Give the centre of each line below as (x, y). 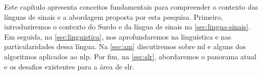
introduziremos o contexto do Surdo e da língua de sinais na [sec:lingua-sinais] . (127, 27)
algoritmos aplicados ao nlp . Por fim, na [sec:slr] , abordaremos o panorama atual (130, 56)
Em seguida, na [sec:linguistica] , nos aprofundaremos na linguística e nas (118, 36)
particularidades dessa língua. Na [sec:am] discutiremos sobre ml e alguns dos (125, 46)
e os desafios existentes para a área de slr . (69, 66)
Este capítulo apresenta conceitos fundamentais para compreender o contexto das (131, 7)
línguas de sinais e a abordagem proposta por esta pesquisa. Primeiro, (114, 16)
